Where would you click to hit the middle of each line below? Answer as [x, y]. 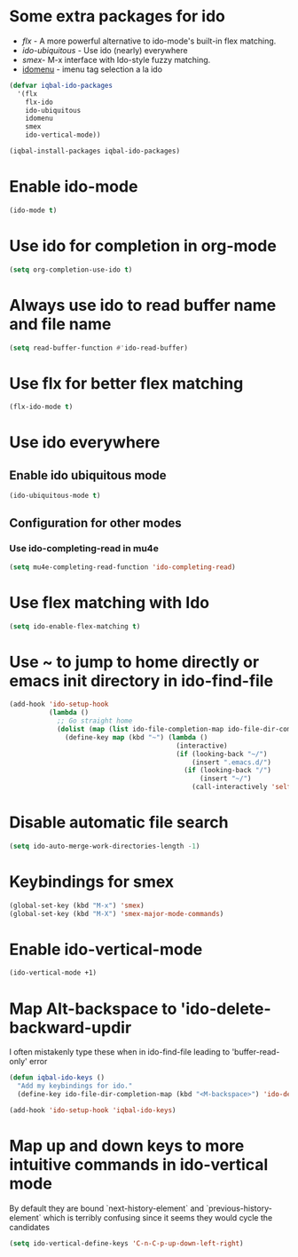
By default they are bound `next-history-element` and [107, 1208]
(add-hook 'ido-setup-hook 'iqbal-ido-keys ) [93, 1110]
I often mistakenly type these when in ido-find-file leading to [120, 1052]
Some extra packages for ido [118, 16]
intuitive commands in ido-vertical [139, 1164]
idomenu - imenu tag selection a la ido [92, 69]
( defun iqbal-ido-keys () [57, 1078]
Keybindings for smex [92, 881]
